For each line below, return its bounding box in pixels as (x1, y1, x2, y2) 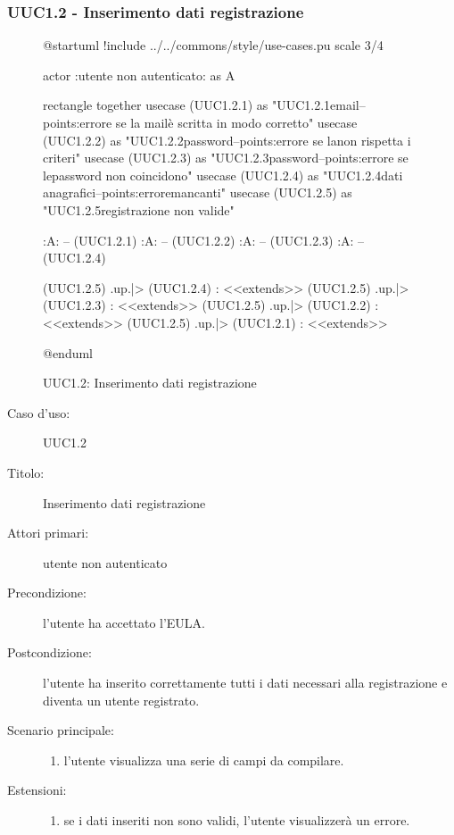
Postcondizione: (7, 643, 92, 662)
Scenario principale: (7, 721, 114, 739)
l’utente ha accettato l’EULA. (43, 613, 205, 631)
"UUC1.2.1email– (271, 96, 366, 114)
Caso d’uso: (7, 403, 70, 422)
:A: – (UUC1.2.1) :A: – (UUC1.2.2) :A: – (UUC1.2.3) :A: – (43, 230, 365, 249)
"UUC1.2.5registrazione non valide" (43, 200, 235, 219)
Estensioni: (7, 781, 67, 799)
